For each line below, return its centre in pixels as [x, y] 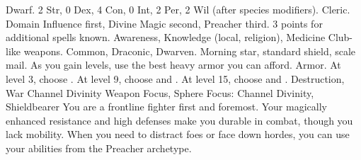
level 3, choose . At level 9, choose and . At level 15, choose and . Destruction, [175, 78]
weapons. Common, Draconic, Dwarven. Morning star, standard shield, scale [190, 51]
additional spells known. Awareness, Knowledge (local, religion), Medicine [166, 37]
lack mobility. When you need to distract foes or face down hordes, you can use [178, 134]
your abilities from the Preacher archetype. [99, 148]
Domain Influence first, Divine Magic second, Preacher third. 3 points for [164, 23]
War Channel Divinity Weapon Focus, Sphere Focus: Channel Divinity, [160, 92]
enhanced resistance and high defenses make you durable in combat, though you [179, 120]
